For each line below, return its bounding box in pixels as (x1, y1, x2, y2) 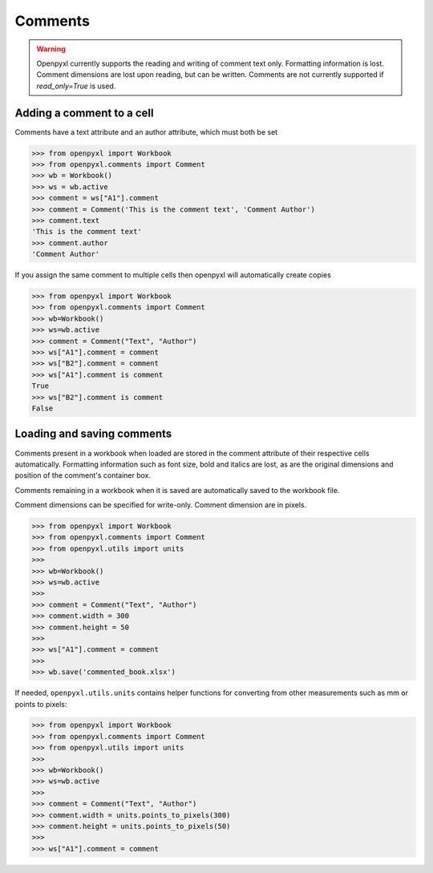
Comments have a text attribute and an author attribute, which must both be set (14, 127, 278, 136)
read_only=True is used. (36, 81, 116, 91)
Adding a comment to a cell (14, 106, 154, 119)
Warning (36, 44, 66, 54)
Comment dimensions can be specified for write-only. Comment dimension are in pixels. (14, 500, 307, 510)
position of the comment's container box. (14, 471, 152, 480)
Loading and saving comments (14, 427, 172, 441)
